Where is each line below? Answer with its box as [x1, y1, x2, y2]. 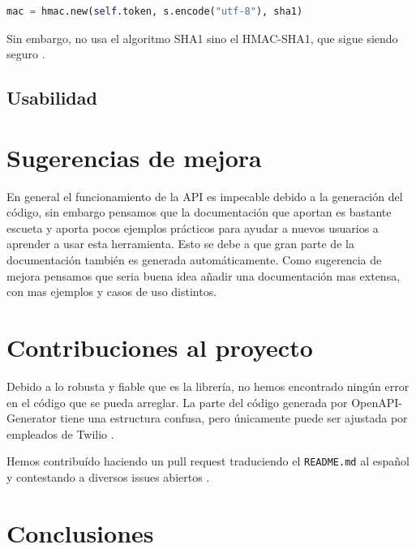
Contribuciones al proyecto [6, 331, 313, 364]
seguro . [6, 45, 45, 62]
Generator [6, 410, 57, 427]
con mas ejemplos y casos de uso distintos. [6, 283, 217, 300]
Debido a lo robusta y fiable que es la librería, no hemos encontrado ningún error [6, 377, 410, 394]
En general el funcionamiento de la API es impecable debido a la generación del [6, 187, 403, 204]
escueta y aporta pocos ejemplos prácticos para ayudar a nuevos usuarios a [6, 219, 379, 236]
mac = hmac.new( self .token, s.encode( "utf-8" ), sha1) [6, 6, 303, 17]
